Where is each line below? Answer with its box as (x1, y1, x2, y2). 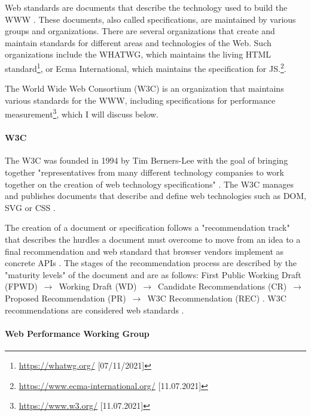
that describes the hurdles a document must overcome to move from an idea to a (5, 233, 301, 246)
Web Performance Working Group (5, 327, 150, 339)
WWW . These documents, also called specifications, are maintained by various (5, 13, 296, 25)
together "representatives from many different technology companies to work (5, 166, 284, 179)
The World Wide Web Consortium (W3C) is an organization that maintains (5, 82, 284, 95)
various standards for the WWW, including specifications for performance (5, 94, 276, 106)
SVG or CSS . (5, 201, 56, 213)
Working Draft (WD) (59, 280, 137, 293)
